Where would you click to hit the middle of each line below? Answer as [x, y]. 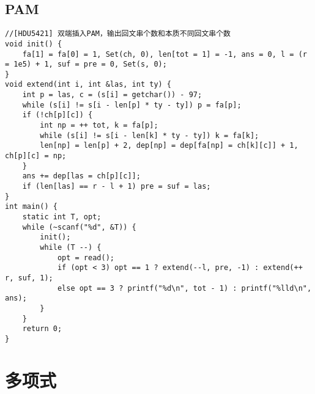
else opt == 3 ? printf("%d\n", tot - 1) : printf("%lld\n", [184, 288]
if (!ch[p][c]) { [57, 115]
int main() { [31, 207]
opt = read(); [86, 257]
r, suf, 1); [29, 278]
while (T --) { [71, 247]
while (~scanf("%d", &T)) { [79, 227]
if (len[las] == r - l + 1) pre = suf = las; [117, 187]
